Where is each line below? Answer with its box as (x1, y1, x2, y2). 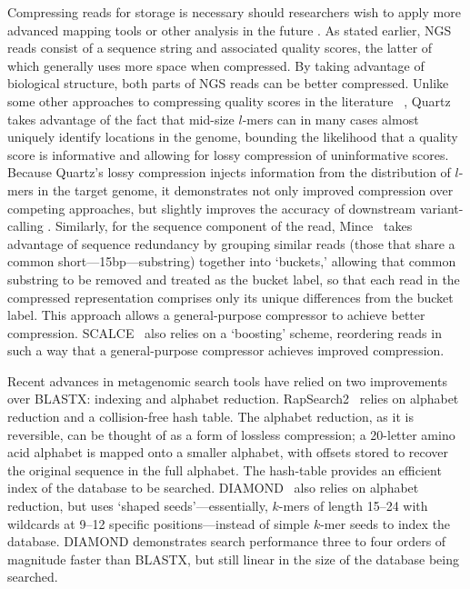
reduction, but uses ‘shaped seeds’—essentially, (7, 496, 268, 515)
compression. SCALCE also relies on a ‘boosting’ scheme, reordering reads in (7, 323, 442, 342)
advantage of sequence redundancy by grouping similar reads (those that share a (7, 234, 455, 253)
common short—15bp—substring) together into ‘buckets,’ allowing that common (7, 252, 456, 271)
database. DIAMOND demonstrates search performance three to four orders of (7, 532, 446, 551)
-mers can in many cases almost (242, 109, 419, 128)
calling (7, 216, 44, 235)
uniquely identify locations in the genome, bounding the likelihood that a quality (7, 127, 458, 146)
